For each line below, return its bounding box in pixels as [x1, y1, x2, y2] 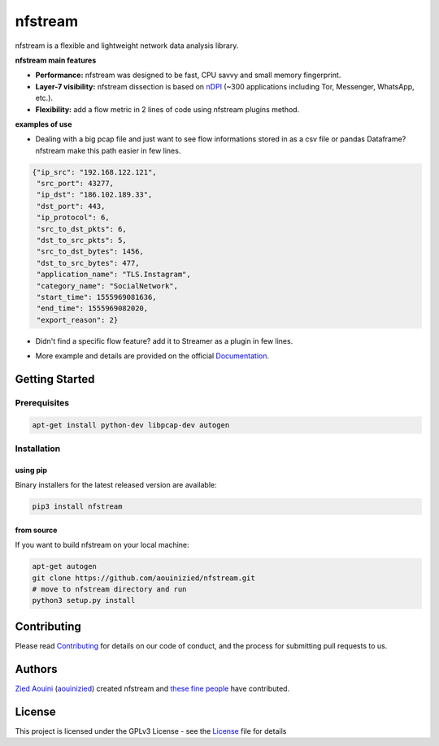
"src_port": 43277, [37, 179, 114, 189]
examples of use [15, 119, 72, 129]
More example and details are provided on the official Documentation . [35, 351, 270, 361]
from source [15, 525, 58, 535]
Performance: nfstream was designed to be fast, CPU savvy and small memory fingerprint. [35, 70, 341, 80]
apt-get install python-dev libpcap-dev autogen [32, 420, 230, 430]
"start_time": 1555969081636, [37, 293, 158, 301]
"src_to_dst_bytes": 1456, [37, 247, 144, 256]
